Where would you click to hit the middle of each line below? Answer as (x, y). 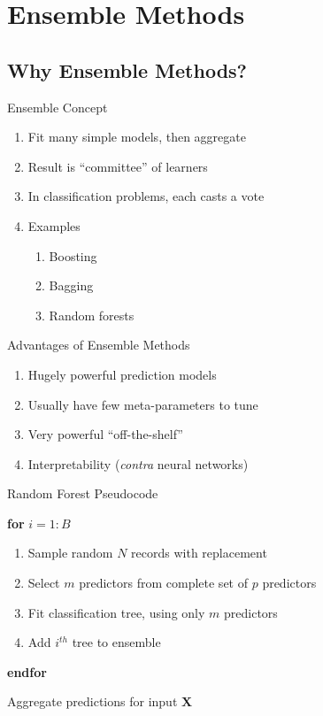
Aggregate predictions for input (92, 701)
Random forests (92, 315)
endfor (27, 671)
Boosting (73, 255)
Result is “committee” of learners (118, 166)
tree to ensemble (116, 642)
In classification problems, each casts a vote (146, 196)
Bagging (71, 285)
